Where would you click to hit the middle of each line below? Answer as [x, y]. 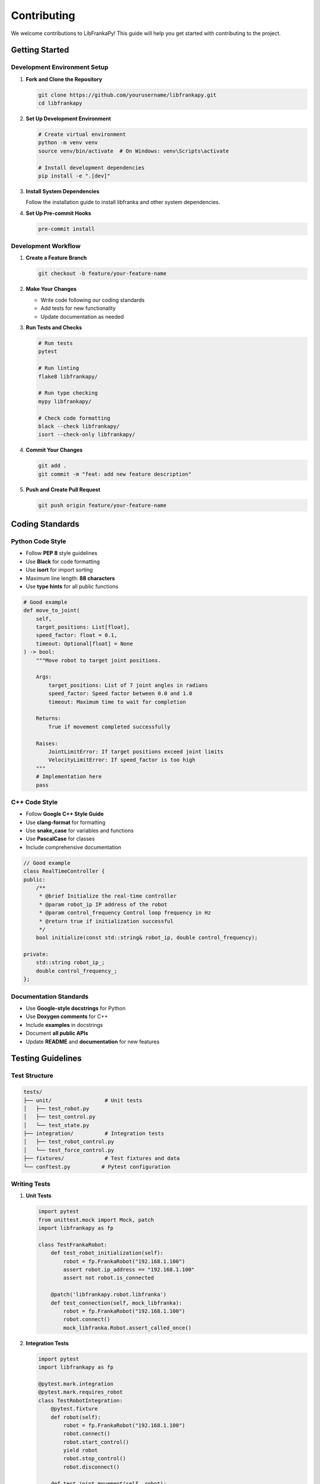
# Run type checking [68, 393]
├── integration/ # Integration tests [94, 1133]
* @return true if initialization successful [106, 921]
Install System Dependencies [63, 191]
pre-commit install [66, 229]
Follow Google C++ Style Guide [65, 814]
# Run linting [59, 368]
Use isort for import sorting [59, 570]
